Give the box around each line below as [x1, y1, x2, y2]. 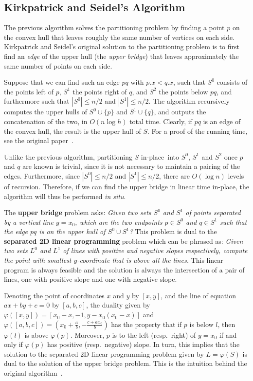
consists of [217, 77, 248, 87]
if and [219, 329, 237, 340]
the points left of [4, 86, 54, 96]
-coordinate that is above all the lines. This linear [77, 255, 223, 265]
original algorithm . [4, 368, 63, 378]
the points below [159, 86, 208, 96]
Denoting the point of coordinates [4, 290, 105, 300]
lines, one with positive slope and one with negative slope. [4, 274, 177, 284]
